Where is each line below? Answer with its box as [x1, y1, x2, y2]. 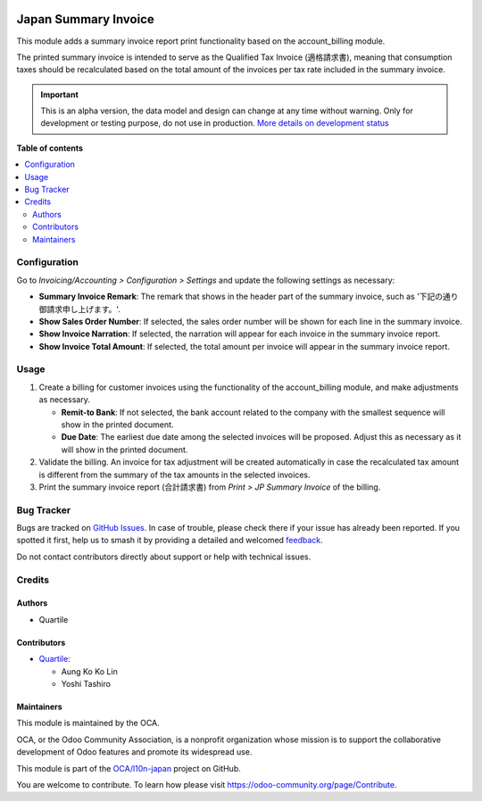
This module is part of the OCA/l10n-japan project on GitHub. [16, 763, 241, 773]
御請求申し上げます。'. [38, 303, 120, 314]
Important [40, 89, 79, 100]
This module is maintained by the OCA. [16, 718, 160, 729]
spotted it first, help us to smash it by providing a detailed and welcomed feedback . [16, 535, 323, 546]
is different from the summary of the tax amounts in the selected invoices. [38, 469, 311, 480]
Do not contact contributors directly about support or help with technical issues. [16, 551, 312, 562]
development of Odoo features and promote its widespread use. [16, 747, 253, 757]
